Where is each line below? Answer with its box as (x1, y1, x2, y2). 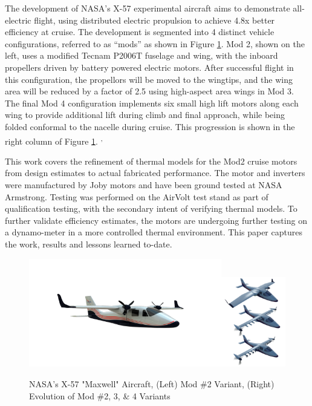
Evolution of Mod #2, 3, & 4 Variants (29, 389, 171, 402)
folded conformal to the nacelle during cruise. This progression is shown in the (5, 120, 295, 133)
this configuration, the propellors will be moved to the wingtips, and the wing (5, 73, 293, 85)
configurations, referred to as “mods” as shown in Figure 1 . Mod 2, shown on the (5, 37, 305, 50)
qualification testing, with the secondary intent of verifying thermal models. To (5, 202, 297, 215)
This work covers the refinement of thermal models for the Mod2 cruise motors (5, 154, 297, 167)
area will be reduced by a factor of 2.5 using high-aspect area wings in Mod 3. (5, 85, 294, 97)
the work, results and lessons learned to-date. (5, 237, 172, 250)
